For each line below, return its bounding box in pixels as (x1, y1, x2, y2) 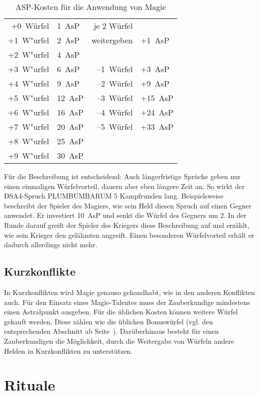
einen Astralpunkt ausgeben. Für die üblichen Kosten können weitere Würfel (4, 306, 238, 317)
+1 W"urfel (8, 34, 49, 46)
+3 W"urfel (8, 63, 49, 75)
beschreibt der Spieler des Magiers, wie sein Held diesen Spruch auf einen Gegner (4, 200, 252, 210)
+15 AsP (140, 92, 174, 103)
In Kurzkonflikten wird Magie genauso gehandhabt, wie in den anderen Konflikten (4, 287, 255, 297)
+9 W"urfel (8, 150, 49, 161)
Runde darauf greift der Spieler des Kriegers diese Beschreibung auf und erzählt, (4, 219, 250, 230)
